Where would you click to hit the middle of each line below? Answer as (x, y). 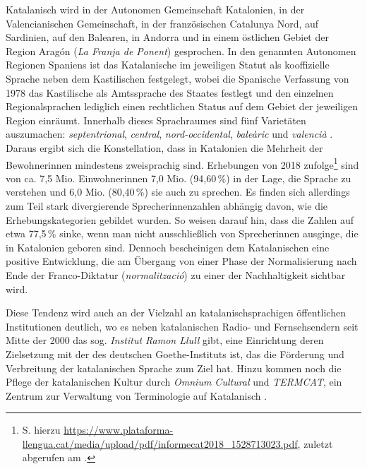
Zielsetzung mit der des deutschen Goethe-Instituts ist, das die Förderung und (175, 354)
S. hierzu (41, 430)
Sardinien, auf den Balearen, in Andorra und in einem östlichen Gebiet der (167, 37)
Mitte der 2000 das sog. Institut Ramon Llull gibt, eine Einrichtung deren (165, 340)
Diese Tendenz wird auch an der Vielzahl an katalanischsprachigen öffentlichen (176, 313)
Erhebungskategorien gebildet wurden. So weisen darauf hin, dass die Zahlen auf (180, 219)
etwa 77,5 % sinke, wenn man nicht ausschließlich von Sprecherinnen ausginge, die (182, 233)
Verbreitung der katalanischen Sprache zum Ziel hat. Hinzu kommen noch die (174, 368)
